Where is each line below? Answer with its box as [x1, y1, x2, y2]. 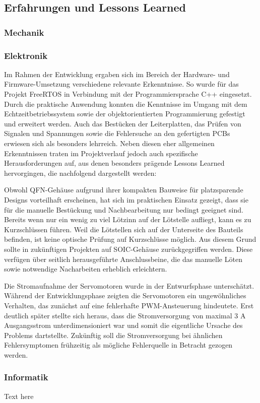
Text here [4, 390, 34, 401]
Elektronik [4, 49, 48, 61]
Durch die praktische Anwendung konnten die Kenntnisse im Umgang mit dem [4, 98, 247, 109]
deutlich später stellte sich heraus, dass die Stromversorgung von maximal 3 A [4, 310, 246, 320]
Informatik [4, 371, 48, 383]
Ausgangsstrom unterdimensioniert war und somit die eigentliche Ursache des [4, 320, 243, 330]
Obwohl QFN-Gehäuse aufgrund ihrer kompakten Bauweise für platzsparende [4, 184, 243, 195]
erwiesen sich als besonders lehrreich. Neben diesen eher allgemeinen [4, 138, 215, 148]
